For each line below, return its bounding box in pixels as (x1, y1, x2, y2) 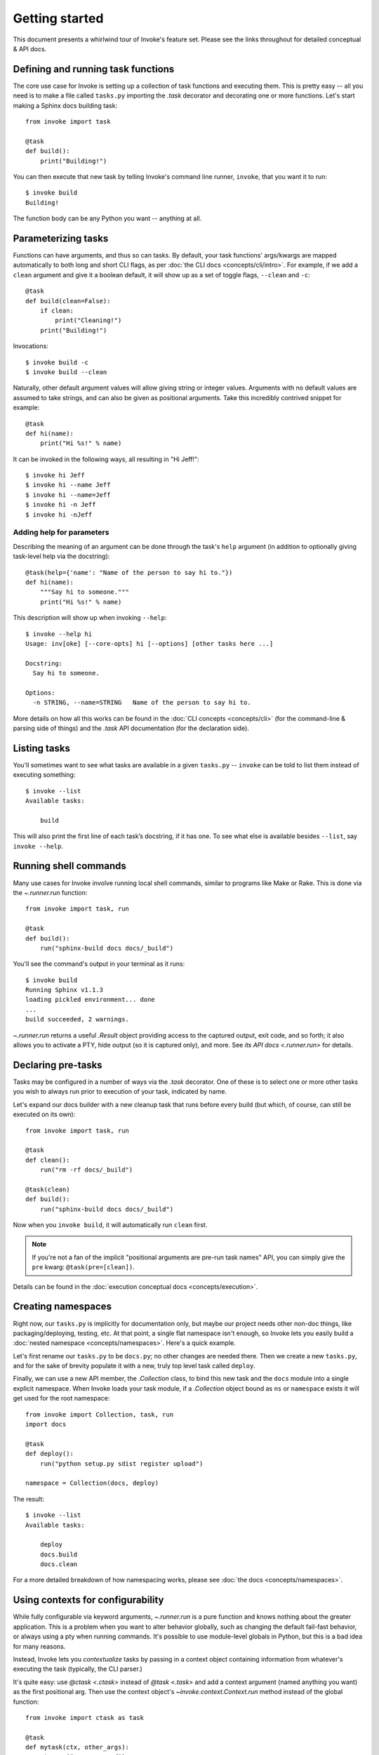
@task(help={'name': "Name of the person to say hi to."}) (25, 569, 233, 576)
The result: (13, 1495, 45, 1503)
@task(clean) (25, 1185, 70, 1193)
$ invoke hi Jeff (25, 471, 85, 479)
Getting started (13, 11, 104, 26)
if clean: (39, 307, 74, 314)
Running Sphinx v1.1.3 (25, 986, 104, 994)
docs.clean (39, 1561, 78, 1568)
